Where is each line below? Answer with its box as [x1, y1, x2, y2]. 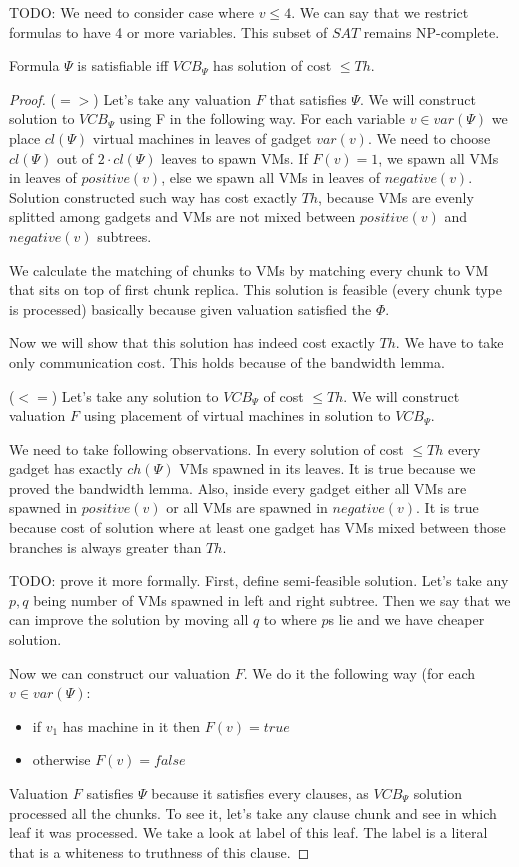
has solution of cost [213, 55, 332, 76]
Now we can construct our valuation [9, 662, 231, 683]
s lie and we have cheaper [328, 609, 485, 630]
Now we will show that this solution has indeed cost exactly [9, 332, 375, 353]
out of [56, 147, 94, 168]
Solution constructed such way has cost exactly [9, 186, 298, 207]
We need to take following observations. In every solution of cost [9, 438, 404, 459]
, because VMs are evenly [318, 186, 474, 207]
